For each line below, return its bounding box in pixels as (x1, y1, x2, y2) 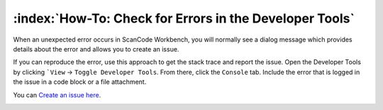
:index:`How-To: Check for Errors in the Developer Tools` (13, 11, 355, 26)
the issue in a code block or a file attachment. (13, 78, 147, 86)
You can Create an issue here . (13, 90, 101, 99)
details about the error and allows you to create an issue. (13, 44, 179, 53)
